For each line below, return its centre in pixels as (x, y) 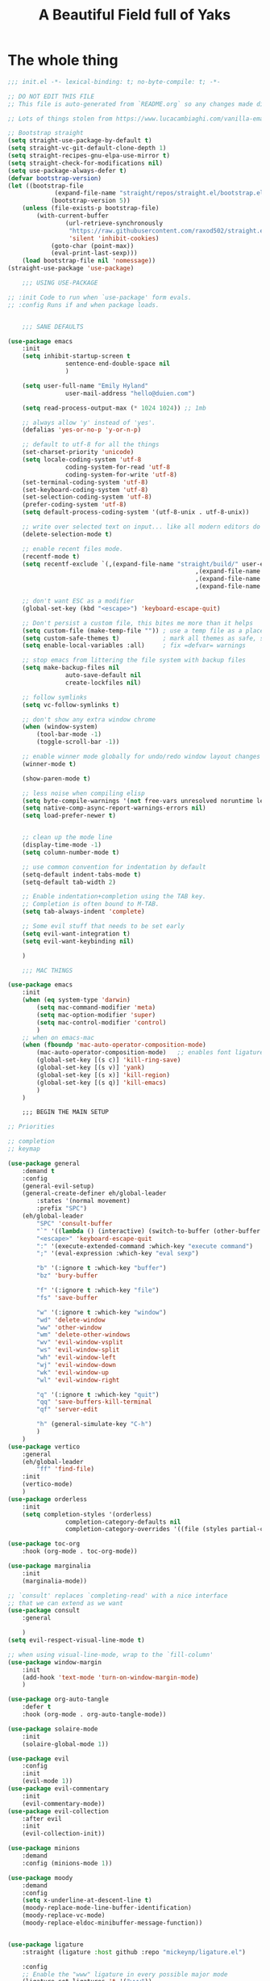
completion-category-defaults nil (123, 1522)
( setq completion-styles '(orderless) (87, 1514)
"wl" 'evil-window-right (78, 1380)
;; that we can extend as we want (66, 1603)
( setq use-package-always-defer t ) (67, 170)
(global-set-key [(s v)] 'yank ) (91, 1068)
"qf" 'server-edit (67, 1410)
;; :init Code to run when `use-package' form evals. (100, 297)
